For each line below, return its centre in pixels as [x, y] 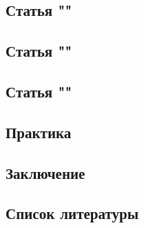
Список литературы [72, 213]
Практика [39, 132]
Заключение [45, 172]
